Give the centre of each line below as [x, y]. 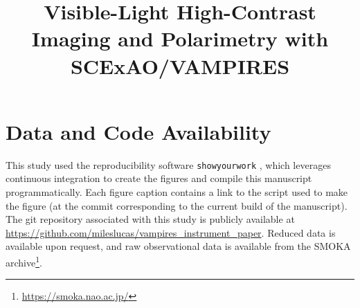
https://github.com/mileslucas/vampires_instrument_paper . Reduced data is [171, 232]
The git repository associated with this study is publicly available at [150, 219]
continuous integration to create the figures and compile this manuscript [159, 178]
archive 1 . [24, 261]
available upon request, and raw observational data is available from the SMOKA [178, 246]
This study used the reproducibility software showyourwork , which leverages [168, 164]
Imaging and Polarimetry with [180, 38]
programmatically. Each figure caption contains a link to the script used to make [177, 191]
